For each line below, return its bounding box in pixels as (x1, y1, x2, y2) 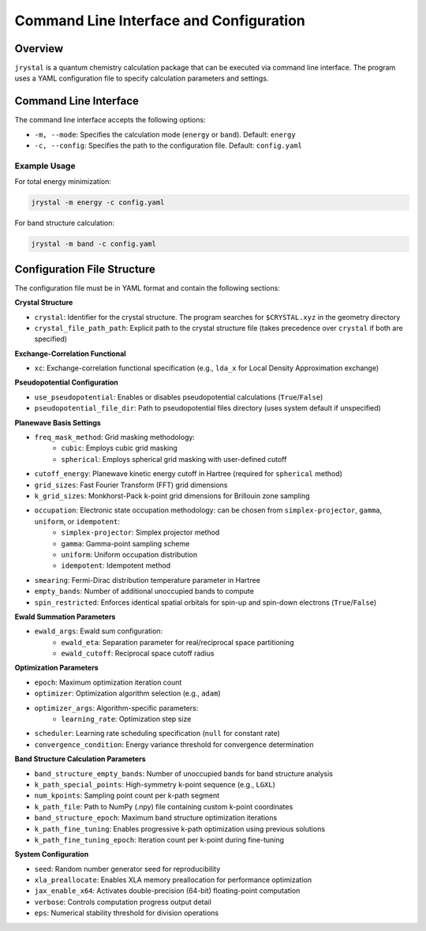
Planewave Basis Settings (14, 418, 102, 427)
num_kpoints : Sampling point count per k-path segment (34, 790, 220, 801)
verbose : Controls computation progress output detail (34, 897, 212, 907)
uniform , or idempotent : (34, 516, 120, 526)
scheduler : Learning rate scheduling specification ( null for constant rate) (34, 729, 280, 738)
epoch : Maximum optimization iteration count (34, 678, 182, 687)
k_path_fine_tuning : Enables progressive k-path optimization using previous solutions (34, 824, 326, 833)
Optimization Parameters (14, 663, 99, 673)
